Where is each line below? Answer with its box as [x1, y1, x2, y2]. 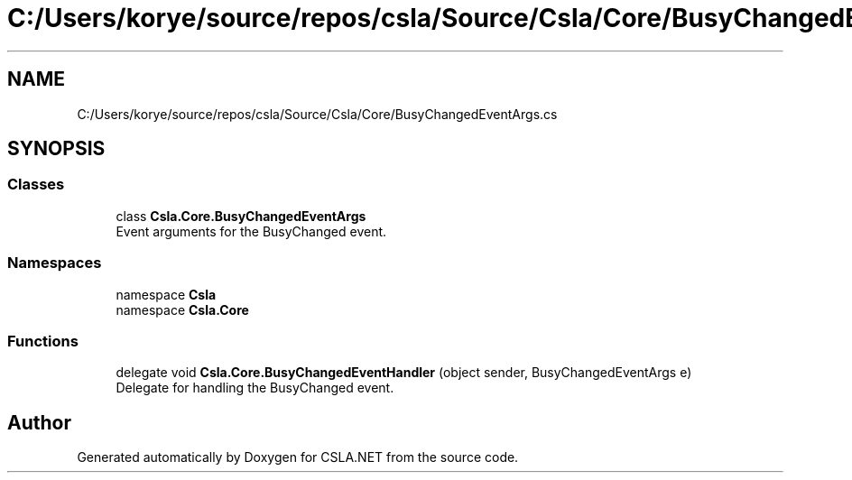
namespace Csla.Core [116, 301, 249, 318]
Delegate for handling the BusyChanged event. [116, 380, 394, 396]
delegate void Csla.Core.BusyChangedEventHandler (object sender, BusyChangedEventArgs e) [116, 365, 692, 381]
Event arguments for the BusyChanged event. [116, 223, 387, 239]
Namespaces [7, 254, 102, 272]
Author [7, 411, 71, 434]
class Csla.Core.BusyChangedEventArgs [116, 208, 366, 224]
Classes [7, 175, 65, 194]
